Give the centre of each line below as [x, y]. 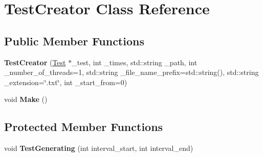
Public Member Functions [74, 41]
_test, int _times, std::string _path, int [135, 62]
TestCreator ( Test [35, 62]
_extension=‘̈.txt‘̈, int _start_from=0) [66, 82]
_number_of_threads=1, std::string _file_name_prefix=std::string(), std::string [131, 72]
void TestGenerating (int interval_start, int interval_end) [99, 148]
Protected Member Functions [84, 127]
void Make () [26, 99]
